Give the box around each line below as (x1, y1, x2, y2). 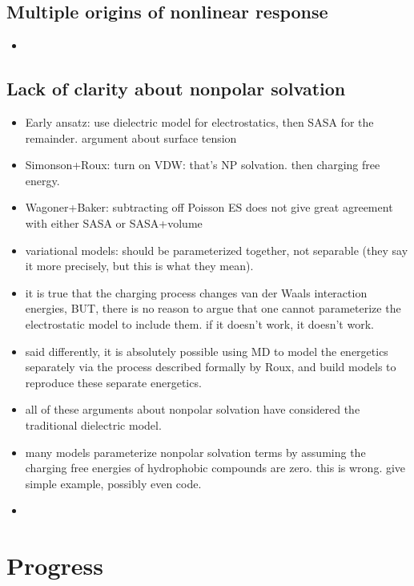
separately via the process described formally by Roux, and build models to (25, 358, 396, 375)
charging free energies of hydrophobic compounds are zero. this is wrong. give (25, 459, 406, 476)
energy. (25, 172, 60, 188)
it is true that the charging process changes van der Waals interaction (25, 284, 368, 301)
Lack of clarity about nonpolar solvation (6, 76, 346, 101)
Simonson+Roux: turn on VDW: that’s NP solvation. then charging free (25, 156, 380, 173)
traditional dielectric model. (25, 416, 162, 433)
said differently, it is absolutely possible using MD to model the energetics (25, 342, 388, 359)
